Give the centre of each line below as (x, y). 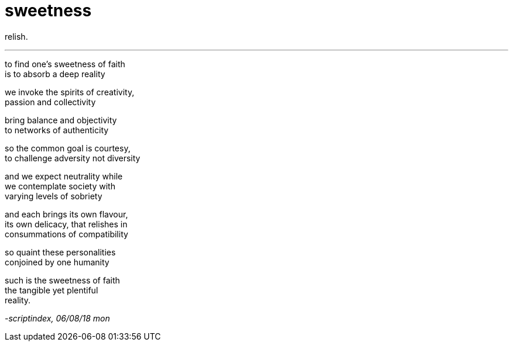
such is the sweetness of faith (62, 280)
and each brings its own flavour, (66, 214)
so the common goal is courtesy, (68, 148)
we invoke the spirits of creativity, (70, 92)
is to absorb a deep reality (55, 74)
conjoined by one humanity (57, 262)
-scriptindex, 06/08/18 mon (57, 318)
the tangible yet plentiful (52, 290)
